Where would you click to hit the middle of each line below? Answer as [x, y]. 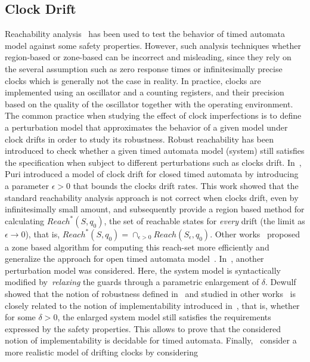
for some [20, 317]
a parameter [27, 185]
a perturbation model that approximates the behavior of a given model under [146, 127]
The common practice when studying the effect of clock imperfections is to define [153, 115]
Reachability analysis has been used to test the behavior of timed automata [145, 34]
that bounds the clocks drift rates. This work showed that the [186, 185]
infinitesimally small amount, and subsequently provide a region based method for [155, 209]
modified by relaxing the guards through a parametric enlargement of [132, 282]
